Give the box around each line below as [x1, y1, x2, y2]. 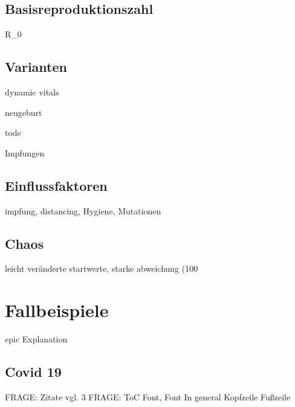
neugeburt [5, 106, 42, 118]
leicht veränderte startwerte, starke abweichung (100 [5, 262, 198, 275]
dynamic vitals [5, 86, 59, 98]
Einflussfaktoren [5, 176, 108, 194]
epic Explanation [5, 333, 68, 345]
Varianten [5, 57, 67, 76]
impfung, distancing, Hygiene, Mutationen [5, 204, 161, 217]
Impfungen [5, 146, 45, 159]
